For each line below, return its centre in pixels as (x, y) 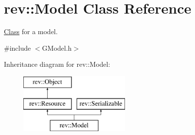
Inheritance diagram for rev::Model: (57, 64)
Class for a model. (31, 31)
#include (18, 48)
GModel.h (57, 48)
